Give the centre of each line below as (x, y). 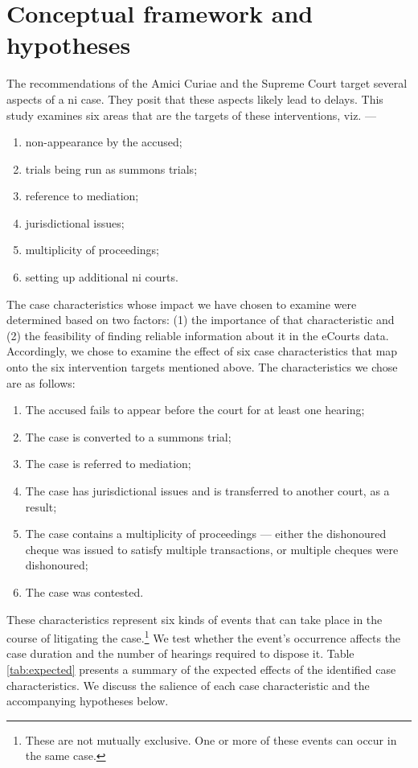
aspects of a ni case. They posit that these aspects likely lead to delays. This (195, 99)
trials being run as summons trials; (111, 168)
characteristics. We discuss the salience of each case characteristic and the (188, 685)
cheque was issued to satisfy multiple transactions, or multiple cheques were (212, 549)
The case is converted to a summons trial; (128, 436)
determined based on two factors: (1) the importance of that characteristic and (201, 320)
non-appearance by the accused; (104, 142)
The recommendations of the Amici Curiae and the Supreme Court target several (207, 83)
